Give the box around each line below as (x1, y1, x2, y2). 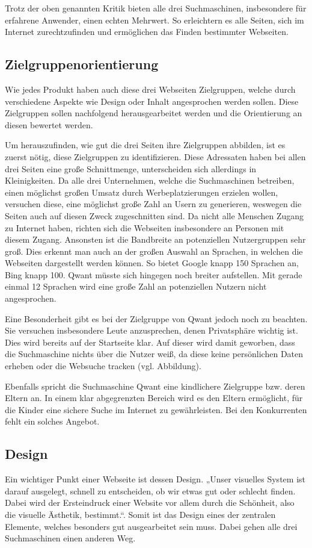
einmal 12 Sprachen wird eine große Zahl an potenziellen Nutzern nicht (5, 280, 267, 293)
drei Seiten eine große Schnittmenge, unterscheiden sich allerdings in (5, 162, 257, 175)
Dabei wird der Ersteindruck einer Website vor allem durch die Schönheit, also (5, 496, 295, 509)
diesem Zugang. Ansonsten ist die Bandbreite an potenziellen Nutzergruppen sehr (5, 233, 306, 246)
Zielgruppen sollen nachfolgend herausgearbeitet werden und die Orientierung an (5, 107, 302, 119)
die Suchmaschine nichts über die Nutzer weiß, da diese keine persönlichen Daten (5, 347, 304, 360)
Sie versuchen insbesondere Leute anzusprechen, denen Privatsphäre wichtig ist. (5, 324, 298, 337)
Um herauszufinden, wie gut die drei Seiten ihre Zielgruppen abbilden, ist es (5, 139, 286, 151)
